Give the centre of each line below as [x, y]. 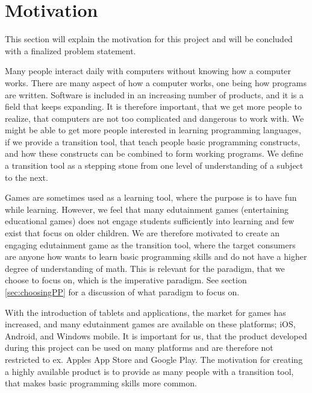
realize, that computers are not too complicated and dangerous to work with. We [154, 118]
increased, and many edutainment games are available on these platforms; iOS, [150, 324]
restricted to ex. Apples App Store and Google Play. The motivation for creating [154, 359]
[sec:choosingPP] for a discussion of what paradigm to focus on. [122, 292]
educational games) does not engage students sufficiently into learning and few [150, 221]
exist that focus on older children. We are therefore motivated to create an [142, 233]
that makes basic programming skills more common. [101, 383]
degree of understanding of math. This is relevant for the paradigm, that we [145, 268]
